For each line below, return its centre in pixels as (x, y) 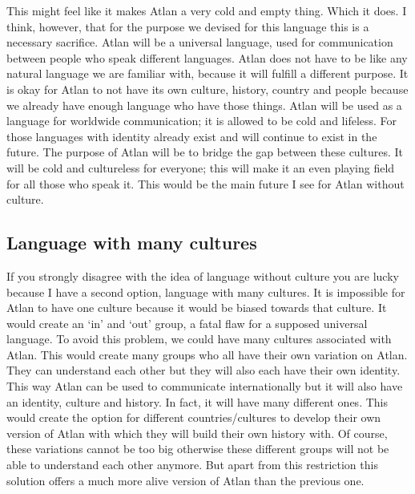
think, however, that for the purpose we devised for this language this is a (188, 26)
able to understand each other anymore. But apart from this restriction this (192, 465)
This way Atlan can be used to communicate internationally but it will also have (205, 386)
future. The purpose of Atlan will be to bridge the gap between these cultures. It (205, 152)
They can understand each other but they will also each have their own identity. (203, 370)
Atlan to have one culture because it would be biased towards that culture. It (197, 308)
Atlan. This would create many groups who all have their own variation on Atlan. (207, 354)
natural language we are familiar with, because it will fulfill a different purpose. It (207, 73)
